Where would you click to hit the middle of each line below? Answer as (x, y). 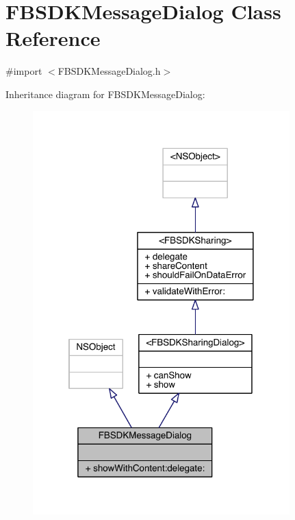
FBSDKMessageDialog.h (109, 71)
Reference (53, 38)
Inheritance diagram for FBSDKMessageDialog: (105, 94)
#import (24, 71)
